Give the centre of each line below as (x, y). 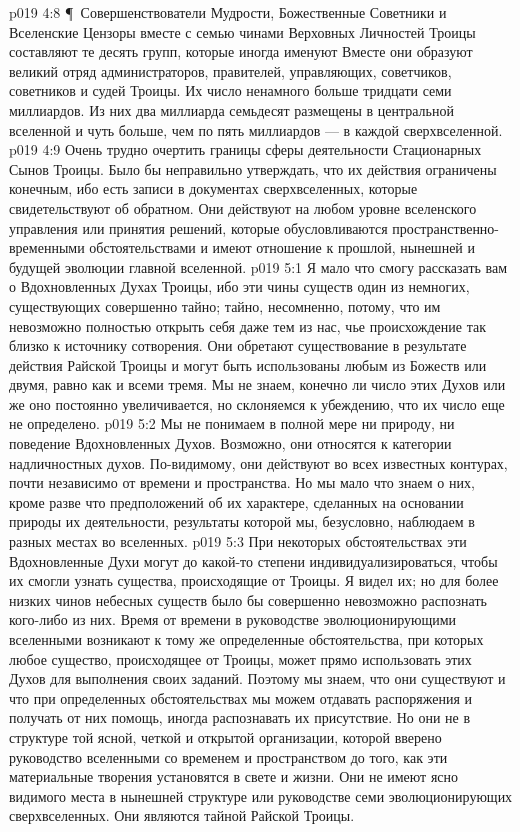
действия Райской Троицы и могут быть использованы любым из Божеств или (248, 364)
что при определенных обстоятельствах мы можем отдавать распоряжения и (241, 697)
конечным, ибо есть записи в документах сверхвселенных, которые (213, 188)
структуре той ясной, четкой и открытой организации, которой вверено (225, 736)
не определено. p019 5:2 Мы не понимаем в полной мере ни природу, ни (232, 423)
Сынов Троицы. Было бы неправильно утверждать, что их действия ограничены (253, 168)
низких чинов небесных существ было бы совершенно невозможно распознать (248, 599)
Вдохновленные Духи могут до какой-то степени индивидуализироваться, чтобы (253, 560)
